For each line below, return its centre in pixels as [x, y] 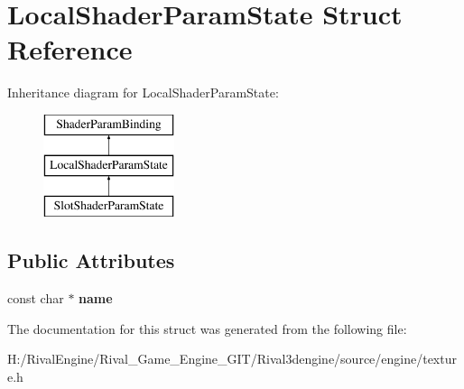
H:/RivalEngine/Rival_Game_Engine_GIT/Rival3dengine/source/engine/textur [232, 359]
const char [36, 298]
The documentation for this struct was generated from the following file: [207, 328]
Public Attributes [91, 260]
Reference [70, 49]
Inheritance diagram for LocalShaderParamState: [143, 93]
